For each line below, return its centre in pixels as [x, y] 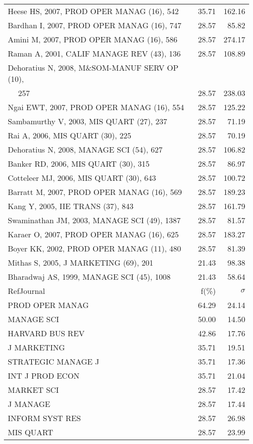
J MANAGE [29, 404]
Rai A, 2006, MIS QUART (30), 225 [70, 135]
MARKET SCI [33, 390]
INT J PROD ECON [44, 376]
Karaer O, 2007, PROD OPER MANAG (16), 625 [93, 234]
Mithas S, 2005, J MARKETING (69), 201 [81, 262]
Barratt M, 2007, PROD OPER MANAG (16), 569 [95, 192]
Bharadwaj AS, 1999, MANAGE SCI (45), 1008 [89, 277]
